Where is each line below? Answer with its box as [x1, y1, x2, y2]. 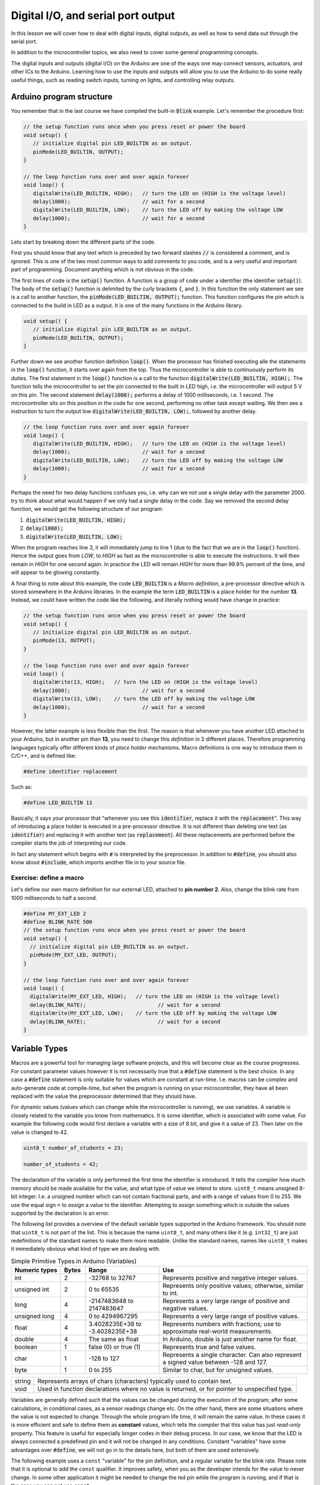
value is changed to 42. [11, 1129, 69, 1136]
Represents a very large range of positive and [162, 1297, 290, 1305]
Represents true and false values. [162, 1343, 256, 1351]
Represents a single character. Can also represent [162, 1351, 302, 1359]
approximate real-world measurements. [162, 1328, 273, 1336]
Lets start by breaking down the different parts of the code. [11, 238, 156, 246]
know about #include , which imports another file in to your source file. [11, 859, 186, 865]
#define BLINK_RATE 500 [23, 918, 93, 925]
